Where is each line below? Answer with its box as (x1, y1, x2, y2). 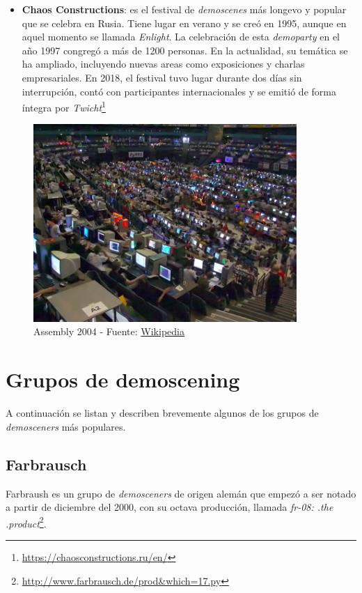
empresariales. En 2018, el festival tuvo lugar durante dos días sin (22, 70, 302, 84)
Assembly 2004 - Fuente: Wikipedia (33, 324, 184, 339)
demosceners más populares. (6, 419, 126, 433)
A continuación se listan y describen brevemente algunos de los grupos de (6, 406, 319, 420)
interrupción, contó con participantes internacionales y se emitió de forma (22, 84, 336, 98)
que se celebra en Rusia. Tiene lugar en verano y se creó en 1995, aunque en (22, 15, 347, 30)
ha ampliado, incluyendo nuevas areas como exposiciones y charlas (22, 56, 305, 71)
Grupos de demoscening (6, 365, 240, 394)
